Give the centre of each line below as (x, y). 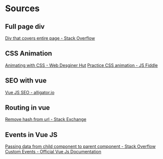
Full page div (25, 27)
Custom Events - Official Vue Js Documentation (53, 152)
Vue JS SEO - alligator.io (30, 92)
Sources (23, 9)
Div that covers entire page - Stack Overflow (50, 38)
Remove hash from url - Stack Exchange (46, 119)
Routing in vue (28, 108)
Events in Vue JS (31, 135)
